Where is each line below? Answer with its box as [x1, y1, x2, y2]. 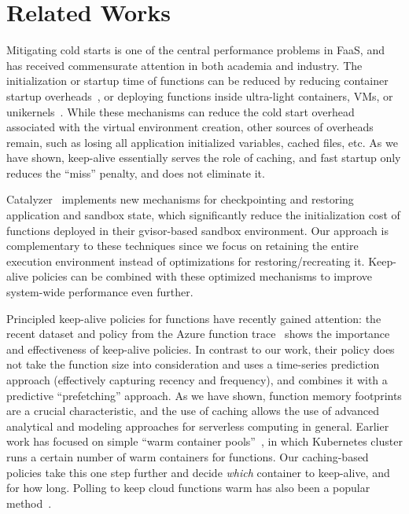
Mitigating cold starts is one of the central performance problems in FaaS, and [6, 42, 385, 58]
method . [6, 494, 52, 511]
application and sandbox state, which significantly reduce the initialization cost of [6, 207, 400, 223]
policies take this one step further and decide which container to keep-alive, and [6, 464, 390, 480]
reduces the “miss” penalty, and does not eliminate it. [6, 164, 265, 181]
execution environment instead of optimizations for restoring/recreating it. [6, 252, 365, 269]
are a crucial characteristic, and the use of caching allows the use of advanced [6, 402, 380, 419]
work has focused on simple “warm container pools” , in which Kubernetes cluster [6, 433, 403, 450]
